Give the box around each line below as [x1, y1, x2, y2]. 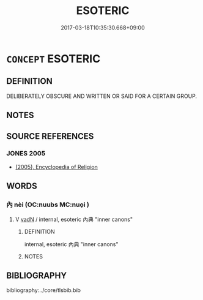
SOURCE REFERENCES [6, 131, 94, 141]
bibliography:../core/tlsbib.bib [6, 287, 81, 294]
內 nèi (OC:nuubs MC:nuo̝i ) [6, 200, 90, 209]
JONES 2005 [6, 149, 46, 158]
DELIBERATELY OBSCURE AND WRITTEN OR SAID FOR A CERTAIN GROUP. [6, 92, 197, 100]
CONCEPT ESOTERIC [6, 51, 101, 66]
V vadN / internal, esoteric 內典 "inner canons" [15, 216, 133, 223]
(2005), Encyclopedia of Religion [15, 163, 98, 170]
